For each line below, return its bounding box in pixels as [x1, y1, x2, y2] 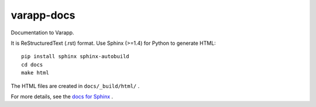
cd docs [21, 61, 43, 68]
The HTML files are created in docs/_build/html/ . [11, 82, 140, 90]
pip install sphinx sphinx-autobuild [21, 53, 130, 60]
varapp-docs [11, 9, 75, 22]
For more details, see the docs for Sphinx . [11, 93, 114, 100]
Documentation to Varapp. [11, 29, 74, 36]
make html [21, 70, 49, 76]
